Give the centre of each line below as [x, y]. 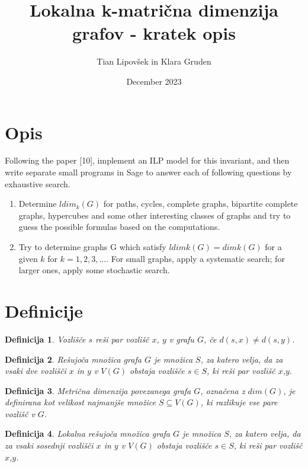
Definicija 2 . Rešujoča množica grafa [73, 359]
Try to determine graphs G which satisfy [92, 247]
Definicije [44, 310]
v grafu [182, 339]
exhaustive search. [38, 183]
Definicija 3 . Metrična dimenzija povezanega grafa [98, 390]
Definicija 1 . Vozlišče [45, 339]
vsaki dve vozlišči [36, 371]
